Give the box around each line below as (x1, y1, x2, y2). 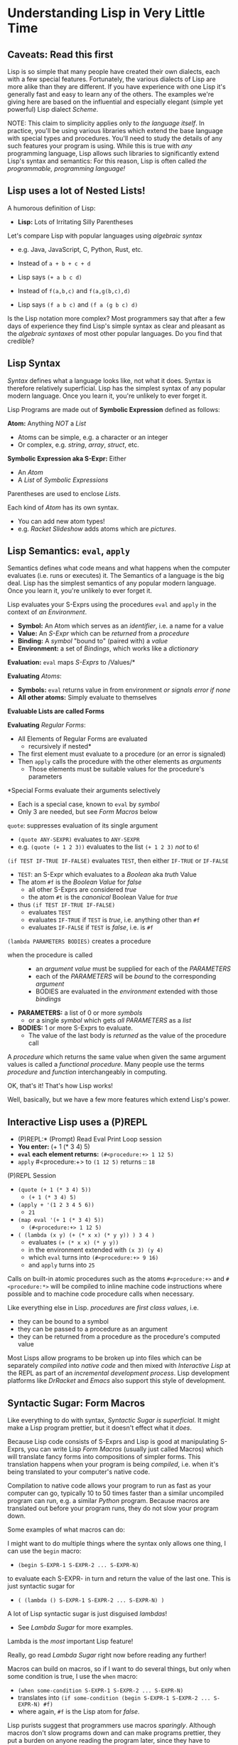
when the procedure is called (7, 951, 93, 959)
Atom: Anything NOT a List (7, 418, 87, 428)
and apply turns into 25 (28, 1261, 95, 1270)
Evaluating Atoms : (7, 672, 62, 680)
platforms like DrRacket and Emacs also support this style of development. (7, 1376, 226, 1385)
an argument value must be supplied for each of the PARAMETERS (35, 964, 231, 973)
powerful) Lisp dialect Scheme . (7, 105, 99, 113)
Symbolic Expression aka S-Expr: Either (7, 454, 126, 463)
